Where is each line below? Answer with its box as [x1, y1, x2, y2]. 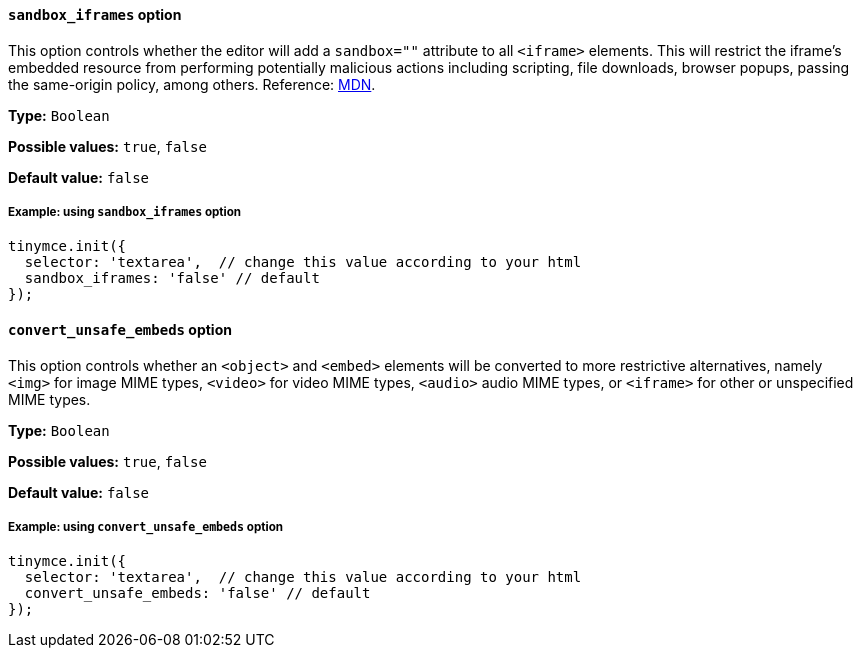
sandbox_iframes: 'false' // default [24, 270, 320, 287]
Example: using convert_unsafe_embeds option [8, 520, 284, 534]
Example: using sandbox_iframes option [8, 205, 242, 219]
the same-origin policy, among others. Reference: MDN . [8, 75, 376, 93]
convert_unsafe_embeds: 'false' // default [24, 585, 371, 602]
